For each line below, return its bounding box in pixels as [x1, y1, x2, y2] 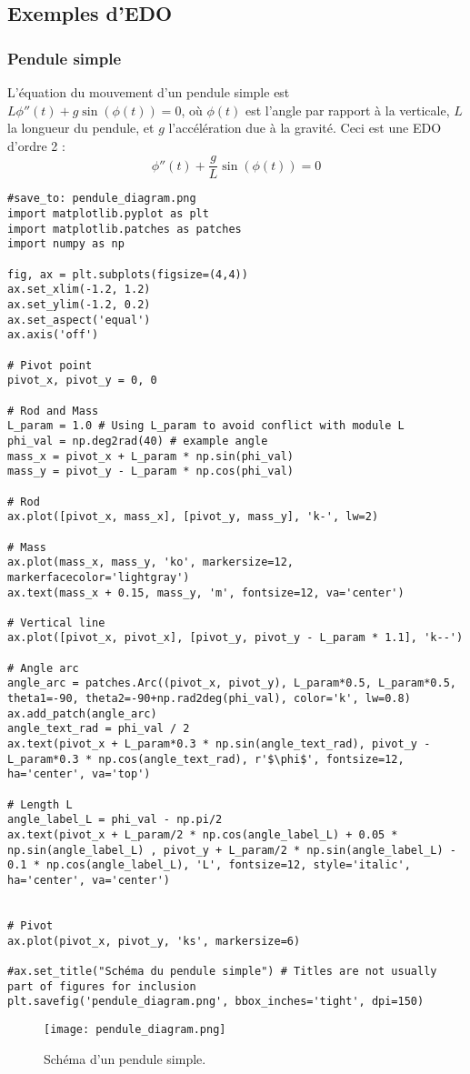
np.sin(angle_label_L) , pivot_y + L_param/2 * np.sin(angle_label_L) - [7, 843, 456, 857]
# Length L [7, 798, 73, 811]
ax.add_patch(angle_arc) [7, 707, 157, 720]
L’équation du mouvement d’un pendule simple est [7, 83, 290, 101]
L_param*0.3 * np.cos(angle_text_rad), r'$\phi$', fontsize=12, [7, 752, 405, 766]
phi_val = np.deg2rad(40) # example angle [7, 434, 268, 447]
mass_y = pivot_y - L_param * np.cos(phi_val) [7, 465, 294, 478]
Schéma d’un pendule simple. [44, 1049, 206, 1068]
